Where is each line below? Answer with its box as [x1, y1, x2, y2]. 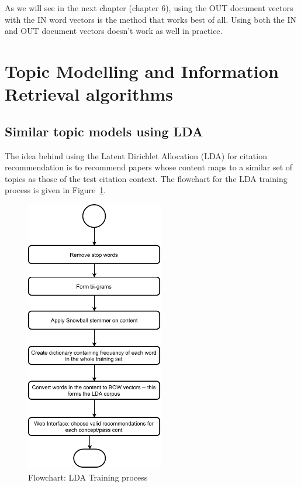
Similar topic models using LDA [5, 122, 203, 140]
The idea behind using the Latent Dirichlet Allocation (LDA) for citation [5, 149, 267, 162]
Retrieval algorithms [5, 82, 173, 106]
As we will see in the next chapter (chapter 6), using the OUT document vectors [5, 2, 293, 13]
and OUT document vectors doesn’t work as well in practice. [5, 25, 223, 37]
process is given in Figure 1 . [5, 184, 106, 196]
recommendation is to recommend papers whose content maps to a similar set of [5, 161, 293, 173]
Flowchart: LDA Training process [28, 471, 148, 483]
